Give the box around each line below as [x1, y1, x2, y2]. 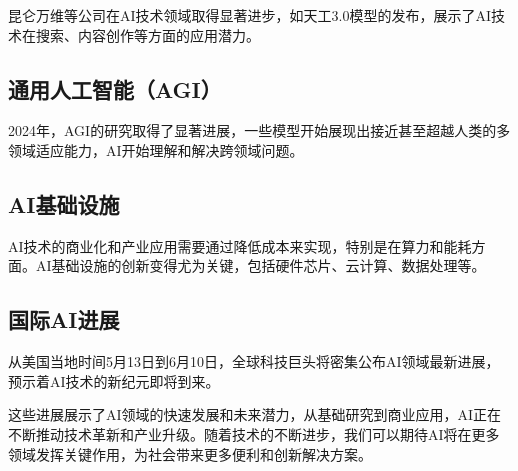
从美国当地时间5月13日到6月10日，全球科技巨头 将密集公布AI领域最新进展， [8, 351, 500, 372]
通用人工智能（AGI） [8, 73, 222, 104]
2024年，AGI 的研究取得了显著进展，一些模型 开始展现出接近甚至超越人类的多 [8, 120, 511, 141]
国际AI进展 [8, 304, 120, 335]
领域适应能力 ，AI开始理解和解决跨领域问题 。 [8, 139, 304, 160]
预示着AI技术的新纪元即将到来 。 [8, 370, 220, 391]
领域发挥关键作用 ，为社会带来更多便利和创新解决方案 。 [8, 443, 372, 464]
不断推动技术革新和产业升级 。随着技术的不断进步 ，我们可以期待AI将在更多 [8, 423, 500, 444]
